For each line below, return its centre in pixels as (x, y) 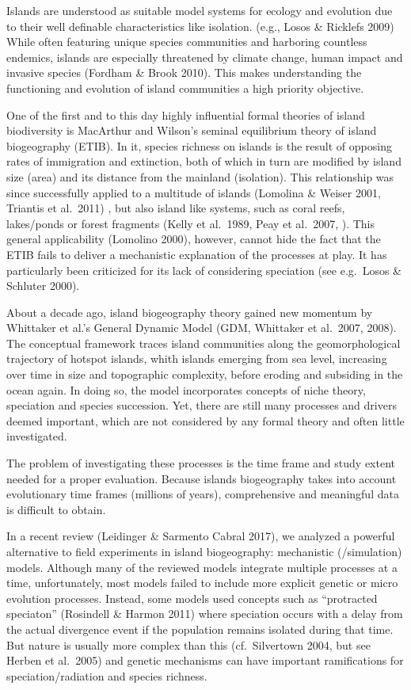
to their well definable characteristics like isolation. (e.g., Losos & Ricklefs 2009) (200, 26)
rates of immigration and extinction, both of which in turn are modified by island (204, 161)
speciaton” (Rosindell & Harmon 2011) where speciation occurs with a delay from (205, 614)
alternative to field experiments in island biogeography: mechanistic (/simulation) (204, 551)
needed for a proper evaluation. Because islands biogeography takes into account (202, 478)
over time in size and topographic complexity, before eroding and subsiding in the (205, 374)
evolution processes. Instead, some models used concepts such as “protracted (192, 598)
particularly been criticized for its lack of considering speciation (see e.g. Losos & (204, 270)
